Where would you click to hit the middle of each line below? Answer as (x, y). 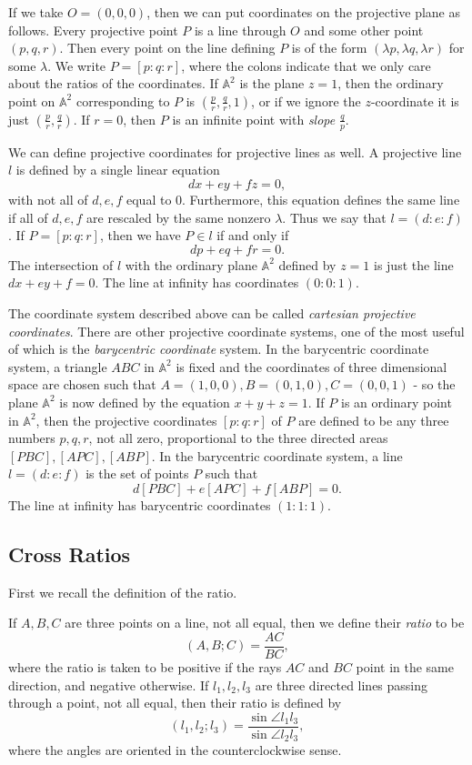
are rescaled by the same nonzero (179, 217)
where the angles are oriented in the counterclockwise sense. (175, 750)
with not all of (48, 199)
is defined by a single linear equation (118, 170)
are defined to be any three (374, 420)
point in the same (405, 666)
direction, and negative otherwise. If (109, 684)
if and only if (253, 235)
